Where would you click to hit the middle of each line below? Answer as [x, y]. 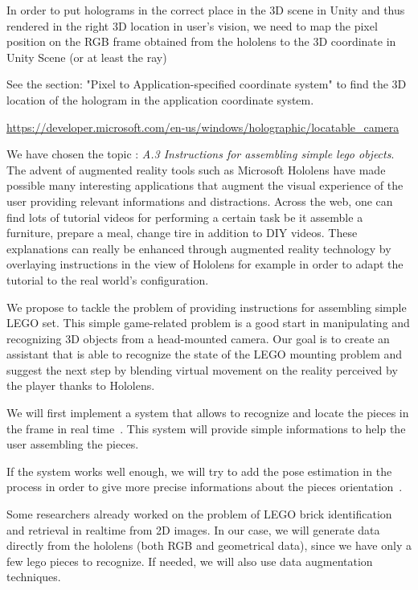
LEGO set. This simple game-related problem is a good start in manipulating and [208, 323]
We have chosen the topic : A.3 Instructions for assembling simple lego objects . [201, 154]
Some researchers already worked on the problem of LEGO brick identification [199, 514]
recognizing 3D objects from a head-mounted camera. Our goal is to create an [198, 338]
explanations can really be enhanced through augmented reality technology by [199, 248]
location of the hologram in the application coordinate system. [160, 99]
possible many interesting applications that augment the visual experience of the [205, 185]
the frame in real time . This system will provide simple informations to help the [206, 428]
